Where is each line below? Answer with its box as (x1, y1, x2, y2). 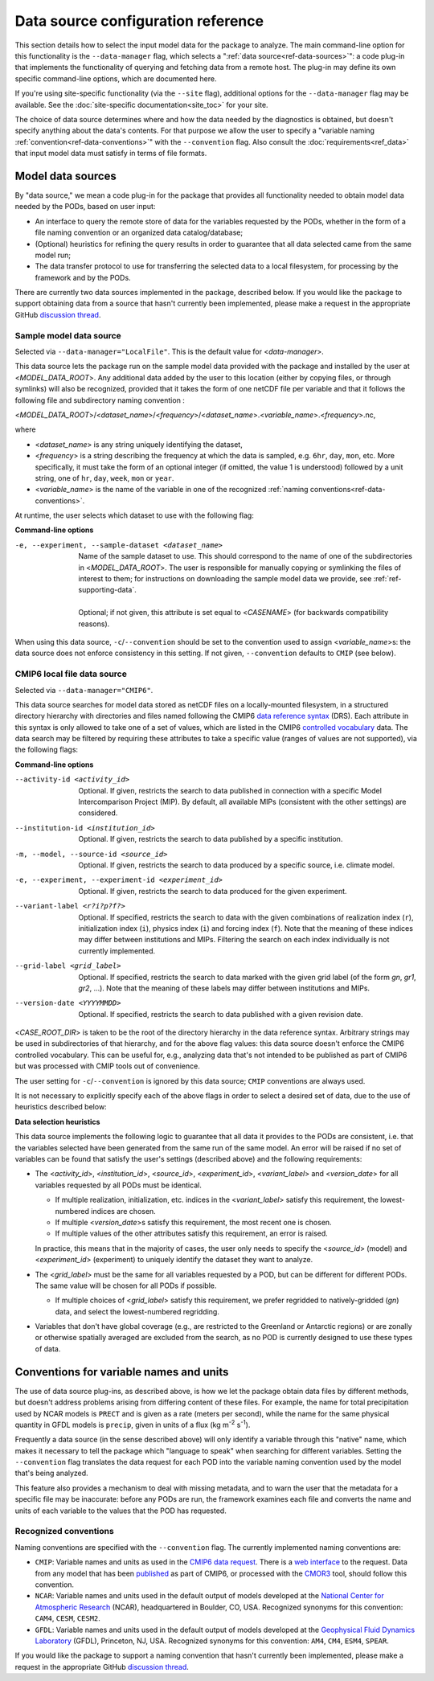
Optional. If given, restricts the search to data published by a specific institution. (78, 834, 343, 844)
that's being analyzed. (14, 1468, 88, 1478)
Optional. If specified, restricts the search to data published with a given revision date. (78, 1009, 363, 1019)
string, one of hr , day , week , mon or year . (35, 473, 174, 482)
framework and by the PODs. (35, 273, 132, 282)
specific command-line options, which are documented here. (14, 73, 217, 84)
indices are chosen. (91, 1206, 156, 1216)
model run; (35, 250, 72, 260)
